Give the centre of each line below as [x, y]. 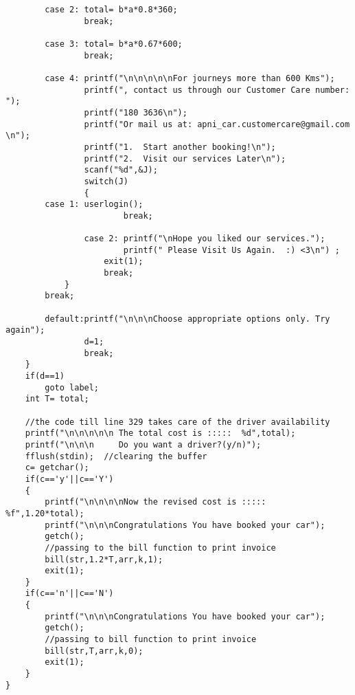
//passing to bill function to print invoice [151, 640]
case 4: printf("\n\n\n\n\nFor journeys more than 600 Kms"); [190, 78]
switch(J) [106, 181]
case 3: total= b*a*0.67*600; [114, 44]
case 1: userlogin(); [94, 205]
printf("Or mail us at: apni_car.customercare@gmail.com [217, 124]
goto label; [72, 387]
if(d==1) [45, 376]
